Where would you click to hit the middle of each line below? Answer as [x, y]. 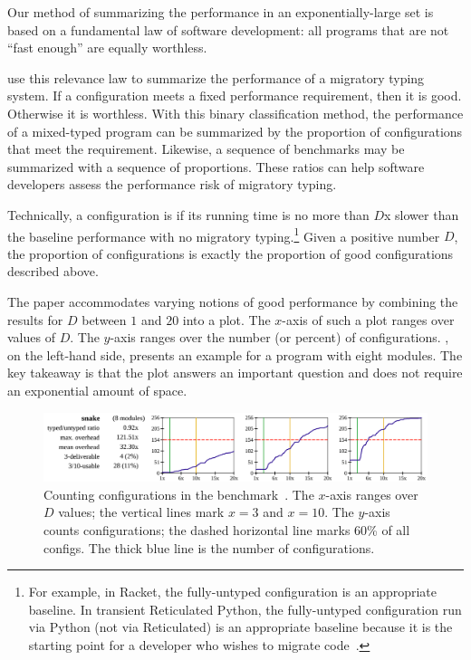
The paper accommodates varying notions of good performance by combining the [233, 301]
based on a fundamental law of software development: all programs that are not [228, 29]
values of [31, 337]
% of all [389, 529]
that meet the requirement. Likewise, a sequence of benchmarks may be [206, 149]
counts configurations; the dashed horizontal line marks [197, 529]
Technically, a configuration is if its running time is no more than [188, 214]
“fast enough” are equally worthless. [107, 48]
